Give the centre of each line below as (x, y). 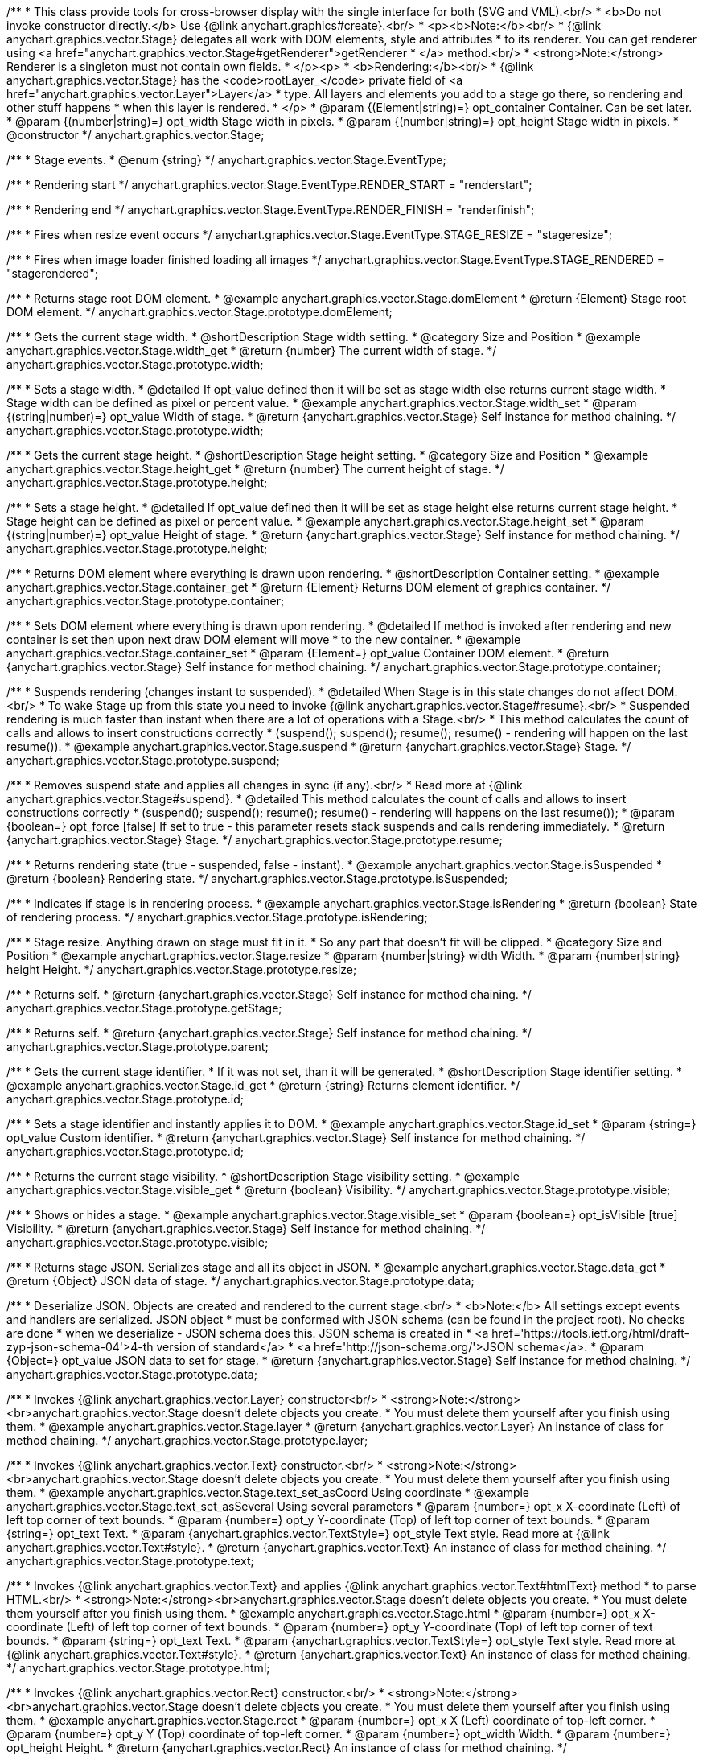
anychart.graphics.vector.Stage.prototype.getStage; (144, 1008)
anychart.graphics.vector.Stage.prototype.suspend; (143, 760)
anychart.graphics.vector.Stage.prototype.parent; (138, 1047)
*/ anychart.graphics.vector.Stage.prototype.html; (138, 1668)
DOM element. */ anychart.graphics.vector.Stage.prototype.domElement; (199, 312)
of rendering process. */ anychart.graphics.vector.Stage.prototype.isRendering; (217, 917)
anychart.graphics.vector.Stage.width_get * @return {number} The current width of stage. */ (252, 350)
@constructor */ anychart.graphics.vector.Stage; (136, 135)
